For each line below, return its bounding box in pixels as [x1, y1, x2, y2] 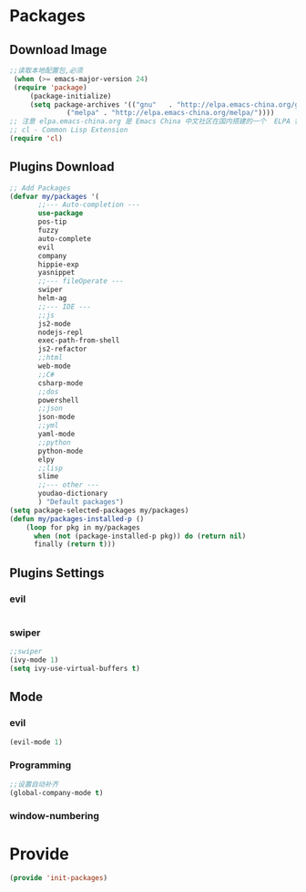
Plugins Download [9, 159, 116, 174]
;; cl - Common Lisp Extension [9, 125, 128, 135]
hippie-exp [37, 259, 79, 269]
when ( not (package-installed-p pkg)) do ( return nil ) [33, 531, 247, 540]
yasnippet [37, 268, 76, 278]
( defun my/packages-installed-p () [9, 514, 145, 523]
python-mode [37, 446, 84, 456]
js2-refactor [37, 344, 88, 354]
